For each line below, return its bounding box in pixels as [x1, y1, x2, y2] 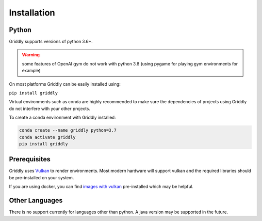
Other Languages [9, 196, 63, 205]
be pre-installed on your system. [9, 174, 74, 180]
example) [22, 68, 41, 74]
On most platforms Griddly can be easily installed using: [9, 81, 121, 87]
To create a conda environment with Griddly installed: [9, 114, 116, 121]
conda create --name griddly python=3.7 [19, 127, 116, 133]
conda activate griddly [19, 134, 76, 140]
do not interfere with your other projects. [9, 106, 91, 111]
